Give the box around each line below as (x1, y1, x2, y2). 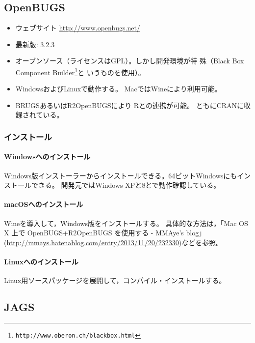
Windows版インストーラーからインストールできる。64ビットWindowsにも (4, 170, 237, 180)
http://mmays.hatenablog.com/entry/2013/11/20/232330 (6, 237, 179, 247)
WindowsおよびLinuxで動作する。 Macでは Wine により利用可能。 (15, 84, 222, 94)
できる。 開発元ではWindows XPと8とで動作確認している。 (31, 180, 221, 190)
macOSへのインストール (4, 199, 83, 209)
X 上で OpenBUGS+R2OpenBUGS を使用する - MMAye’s (4, 228, 184, 238)
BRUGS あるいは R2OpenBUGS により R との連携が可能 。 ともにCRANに (15, 100, 244, 110)
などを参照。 (181, 237, 223, 247)
